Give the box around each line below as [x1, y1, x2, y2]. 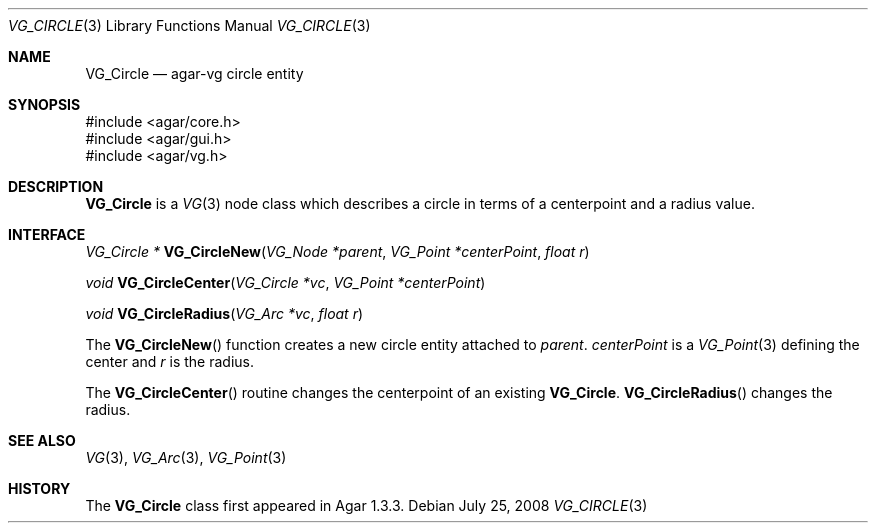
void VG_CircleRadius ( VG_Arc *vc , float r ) [85, 305, 364, 322]
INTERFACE [8, 226, 86, 243]
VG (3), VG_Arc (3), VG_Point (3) [85, 449, 287, 466]
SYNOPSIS [8, 96, 81, 113]
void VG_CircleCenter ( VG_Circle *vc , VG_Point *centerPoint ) [85, 274, 486, 291]
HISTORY [8, 480, 71, 497]
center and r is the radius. [85, 353, 254, 370]
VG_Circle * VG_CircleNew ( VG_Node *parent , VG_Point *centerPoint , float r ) [85, 243, 590, 260]
